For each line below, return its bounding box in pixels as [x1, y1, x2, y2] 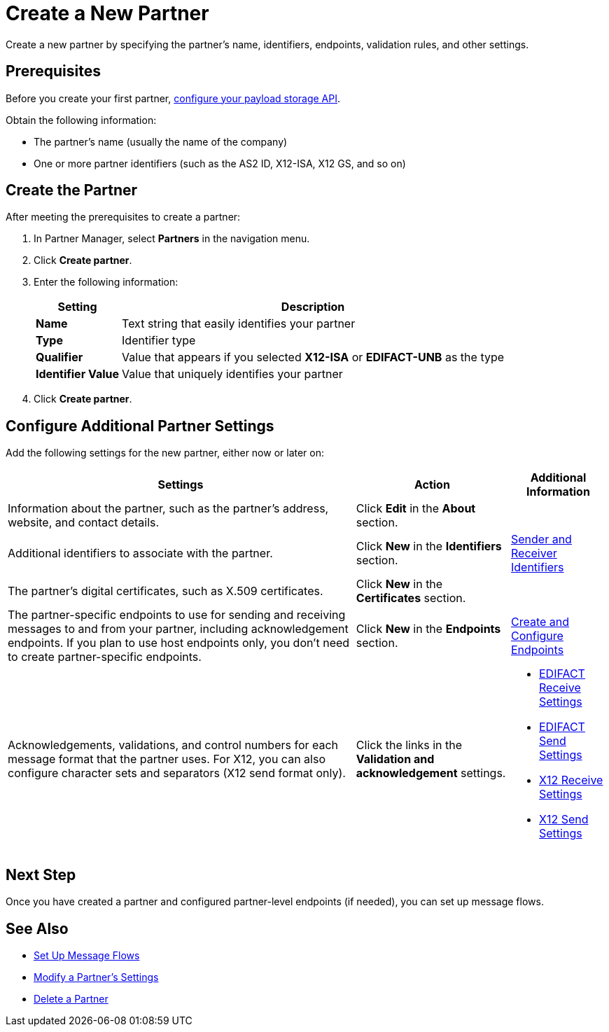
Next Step [6, 865, 76, 884]
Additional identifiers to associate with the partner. [8, 546, 273, 561]
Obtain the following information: [6, 113, 157, 126]
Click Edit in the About [356, 501, 476, 516]
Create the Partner [6, 181, 138, 200]
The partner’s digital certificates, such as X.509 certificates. [8, 584, 323, 599]
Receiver [510, 546, 557, 561]
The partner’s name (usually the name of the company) [34, 135, 288, 148]
